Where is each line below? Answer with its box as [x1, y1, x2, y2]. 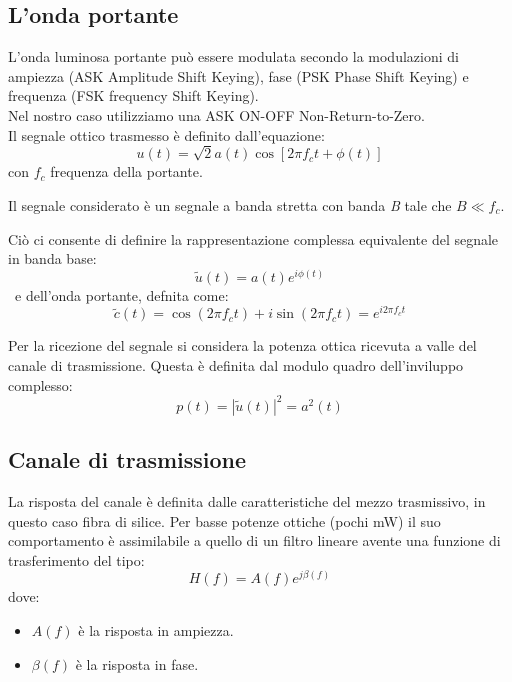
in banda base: [8, 248, 97, 269]
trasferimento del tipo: [8, 549, 145, 570]
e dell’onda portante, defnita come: [14, 284, 229, 305]
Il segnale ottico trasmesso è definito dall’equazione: [8, 124, 325, 145]
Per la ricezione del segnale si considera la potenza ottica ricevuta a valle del [8, 335, 477, 356]
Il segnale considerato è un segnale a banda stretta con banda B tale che [8, 194, 452, 215]
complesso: [8, 374, 73, 395]
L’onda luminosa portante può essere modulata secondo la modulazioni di [8, 46, 459, 67]
